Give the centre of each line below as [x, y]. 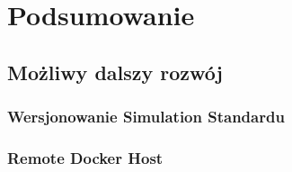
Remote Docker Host [85, 157]
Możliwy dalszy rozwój [115, 72]
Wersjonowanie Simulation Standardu [146, 117]
